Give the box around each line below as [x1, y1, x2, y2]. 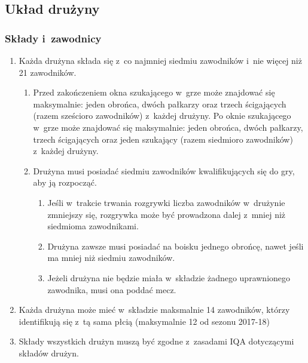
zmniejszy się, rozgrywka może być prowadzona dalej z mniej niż [47, 208, 286, 220]
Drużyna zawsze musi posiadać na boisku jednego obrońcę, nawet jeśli [47, 239, 304, 252]
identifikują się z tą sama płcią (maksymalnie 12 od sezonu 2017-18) [19, 315, 270, 327]
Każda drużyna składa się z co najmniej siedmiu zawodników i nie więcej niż [19, 54, 302, 66]
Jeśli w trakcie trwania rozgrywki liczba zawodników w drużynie [47, 196, 285, 208]
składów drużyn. [19, 346, 79, 359]
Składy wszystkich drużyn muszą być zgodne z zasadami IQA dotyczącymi [19, 335, 294, 347]
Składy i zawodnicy [5, 30, 102, 45]
